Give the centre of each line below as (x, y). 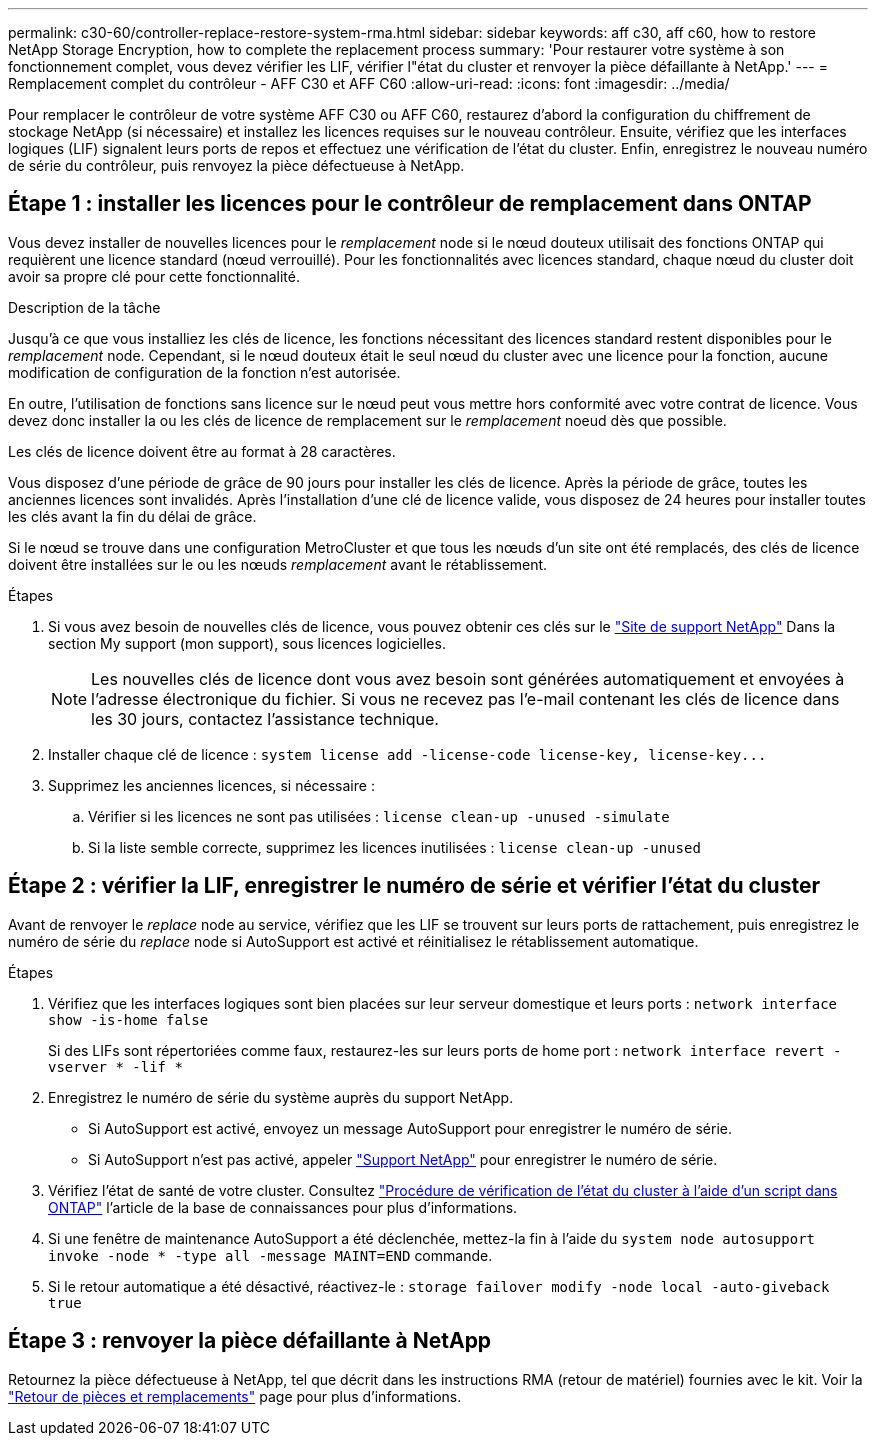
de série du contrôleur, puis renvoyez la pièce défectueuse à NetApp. (236, 165)
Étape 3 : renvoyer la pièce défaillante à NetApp (250, 1341)
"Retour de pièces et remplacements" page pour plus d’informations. (235, 1396)
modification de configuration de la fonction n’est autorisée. (204, 372)
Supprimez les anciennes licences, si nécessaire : (211, 785)
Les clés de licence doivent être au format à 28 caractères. (202, 451)
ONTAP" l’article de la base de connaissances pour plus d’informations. (283, 1207)
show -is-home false (128, 1019)
